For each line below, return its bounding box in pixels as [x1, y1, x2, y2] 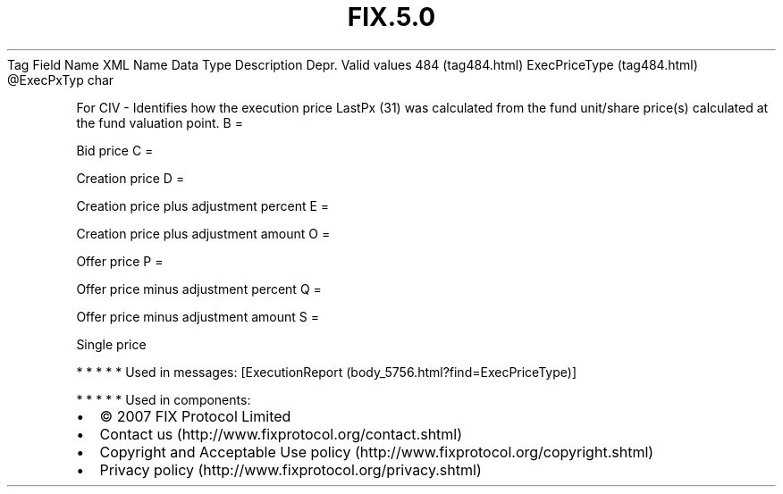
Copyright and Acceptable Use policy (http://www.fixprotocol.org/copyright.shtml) [99, 442, 654, 461]
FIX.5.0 [347, 2, 436, 32]
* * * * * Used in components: [76, 391, 251, 407]
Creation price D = [76, 170, 185, 186]
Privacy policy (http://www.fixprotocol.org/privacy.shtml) [99, 460, 482, 479]
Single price [76, 336, 147, 352]
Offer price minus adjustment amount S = [76, 308, 319, 324]
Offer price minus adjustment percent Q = [76, 280, 322, 297]
